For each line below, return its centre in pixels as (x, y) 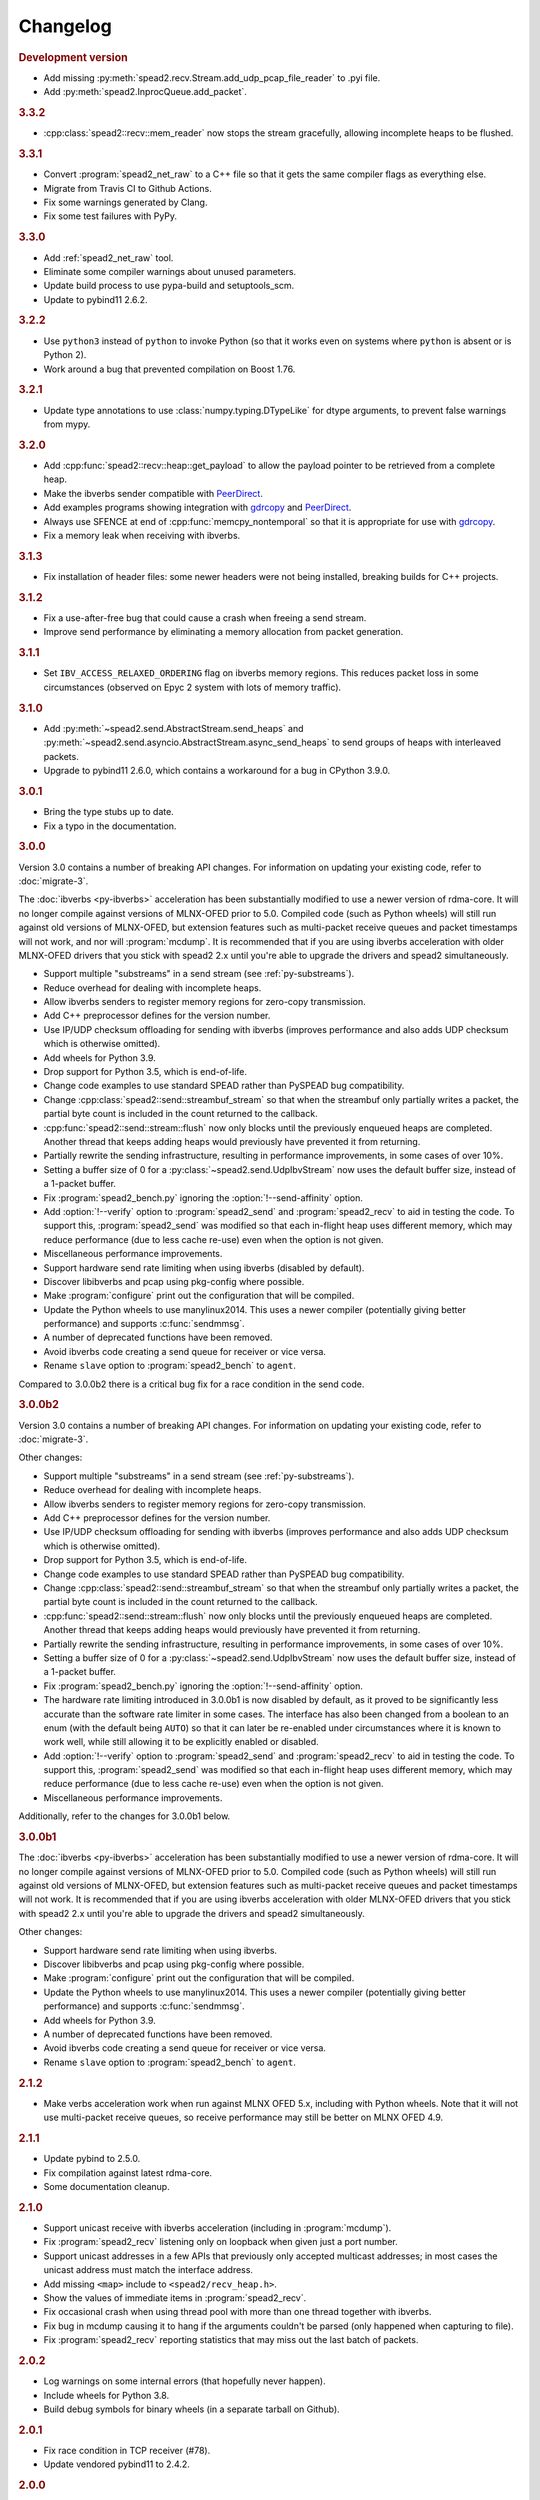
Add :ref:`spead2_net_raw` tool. (108, 257)
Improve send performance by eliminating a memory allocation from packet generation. (223, 632)
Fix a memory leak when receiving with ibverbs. (142, 535)
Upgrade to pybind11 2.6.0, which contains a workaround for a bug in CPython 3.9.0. (217, 771)
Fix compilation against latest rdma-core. (128, 2172)
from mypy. (67, 424)
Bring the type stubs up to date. (108, 812)
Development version (73, 57)
